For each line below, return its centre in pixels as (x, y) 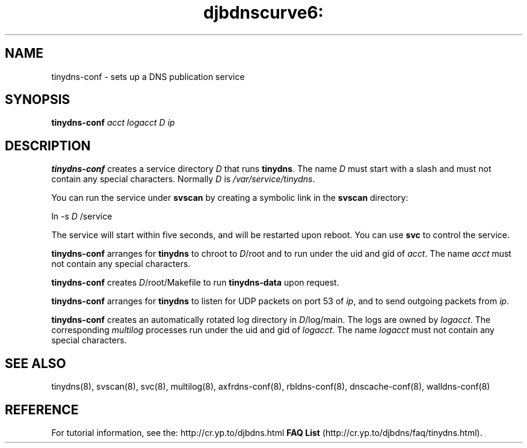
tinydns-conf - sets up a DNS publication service (148, 76)
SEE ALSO (35, 363)
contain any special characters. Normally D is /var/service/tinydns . (183, 179)
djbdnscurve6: (263, 13)
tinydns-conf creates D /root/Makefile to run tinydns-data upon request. (195, 283)
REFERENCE (42, 410)
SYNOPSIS (38, 100)
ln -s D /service (82, 216)
